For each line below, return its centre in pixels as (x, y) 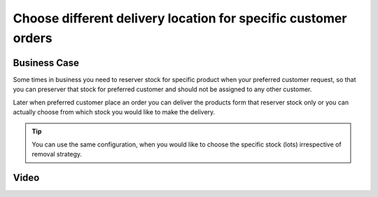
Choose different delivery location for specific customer (180, 18)
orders (33, 38)
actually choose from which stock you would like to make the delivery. (114, 112)
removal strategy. (57, 154)
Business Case (46, 63)
